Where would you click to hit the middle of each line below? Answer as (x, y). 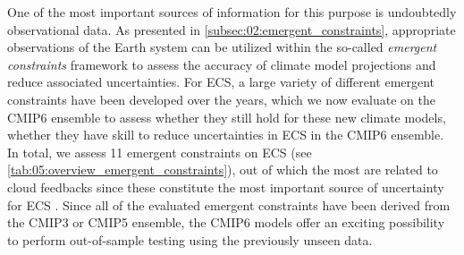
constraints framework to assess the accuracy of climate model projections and (222, 64)
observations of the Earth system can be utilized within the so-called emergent (222, 47)
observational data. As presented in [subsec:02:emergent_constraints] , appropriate (232, 29)
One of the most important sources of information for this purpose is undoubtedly (232, 12)
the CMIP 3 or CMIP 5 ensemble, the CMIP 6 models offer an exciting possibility (226, 222)
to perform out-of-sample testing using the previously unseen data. (190, 239)
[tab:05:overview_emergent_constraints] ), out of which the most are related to (223, 170)
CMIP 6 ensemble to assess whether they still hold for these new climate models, (227, 117)
